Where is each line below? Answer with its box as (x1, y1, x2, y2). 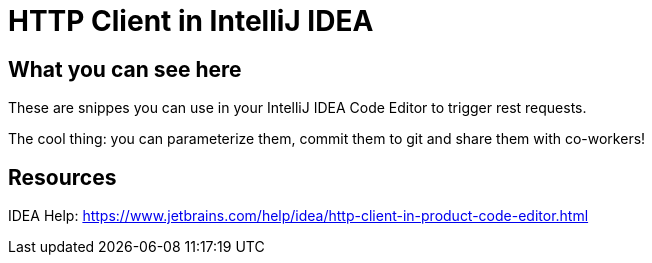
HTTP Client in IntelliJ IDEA (8, 4, 374, 38)
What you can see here (8, 56, 242, 82)
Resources (8, 164, 117, 190)
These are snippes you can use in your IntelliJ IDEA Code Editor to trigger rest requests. (8, 99, 587, 117)
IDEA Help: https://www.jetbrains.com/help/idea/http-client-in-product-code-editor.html (8, 207, 589, 225)
